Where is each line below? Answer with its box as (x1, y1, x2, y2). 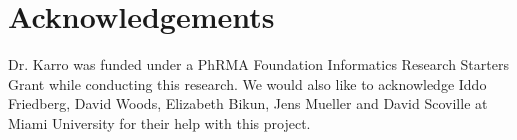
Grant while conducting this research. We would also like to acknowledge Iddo (8, 73, 487, 94)
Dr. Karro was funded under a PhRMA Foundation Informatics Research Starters (8, 54, 509, 75)
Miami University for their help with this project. (8, 112, 311, 133)
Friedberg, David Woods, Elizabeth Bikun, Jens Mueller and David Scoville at (8, 93, 488, 114)
